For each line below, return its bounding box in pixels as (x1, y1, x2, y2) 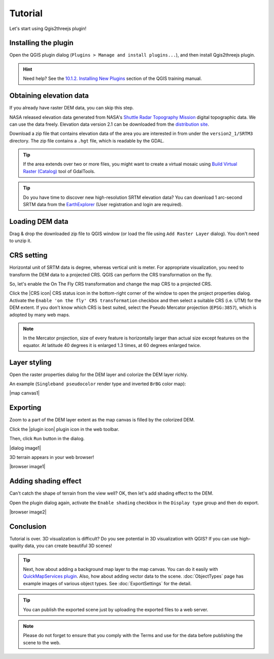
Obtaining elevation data (9, 92, 89, 100)
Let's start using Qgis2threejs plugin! (9, 25, 87, 32)
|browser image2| (9, 509, 47, 515)
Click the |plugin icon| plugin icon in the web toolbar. (9, 426, 119, 432)
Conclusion (9, 522, 47, 531)
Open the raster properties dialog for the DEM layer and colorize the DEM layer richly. (9, 371, 188, 378)
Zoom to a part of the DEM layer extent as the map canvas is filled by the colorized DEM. (9, 417, 195, 423)
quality (9, 542, 24, 549)
